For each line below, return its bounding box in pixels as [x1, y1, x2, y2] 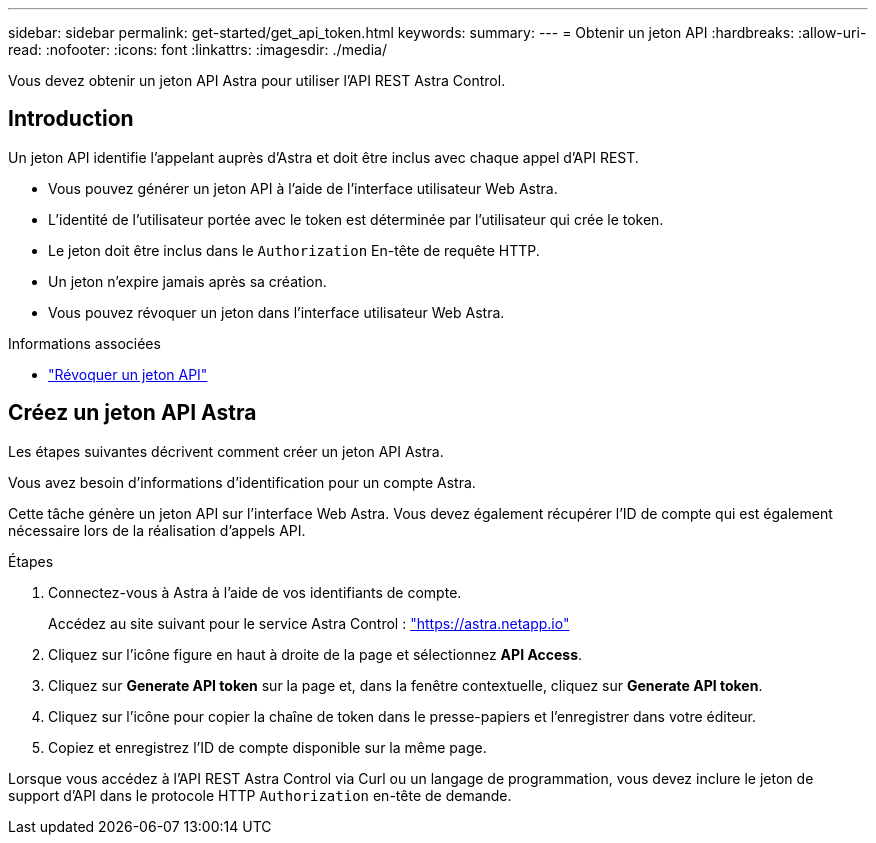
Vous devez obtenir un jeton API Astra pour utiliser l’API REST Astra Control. [8, 72, 506, 89]
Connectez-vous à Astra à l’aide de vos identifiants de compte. [48, 583, 462, 601]
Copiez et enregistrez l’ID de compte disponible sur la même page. [48, 738, 487, 756]
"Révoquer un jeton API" [48, 365, 208, 383]
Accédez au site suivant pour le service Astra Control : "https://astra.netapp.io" [48, 614, 570, 632]
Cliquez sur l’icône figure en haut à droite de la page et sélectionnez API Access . [48, 645, 583, 663]
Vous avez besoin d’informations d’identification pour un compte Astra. [8, 473, 476, 491]
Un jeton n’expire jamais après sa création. [48, 272, 327, 290]
